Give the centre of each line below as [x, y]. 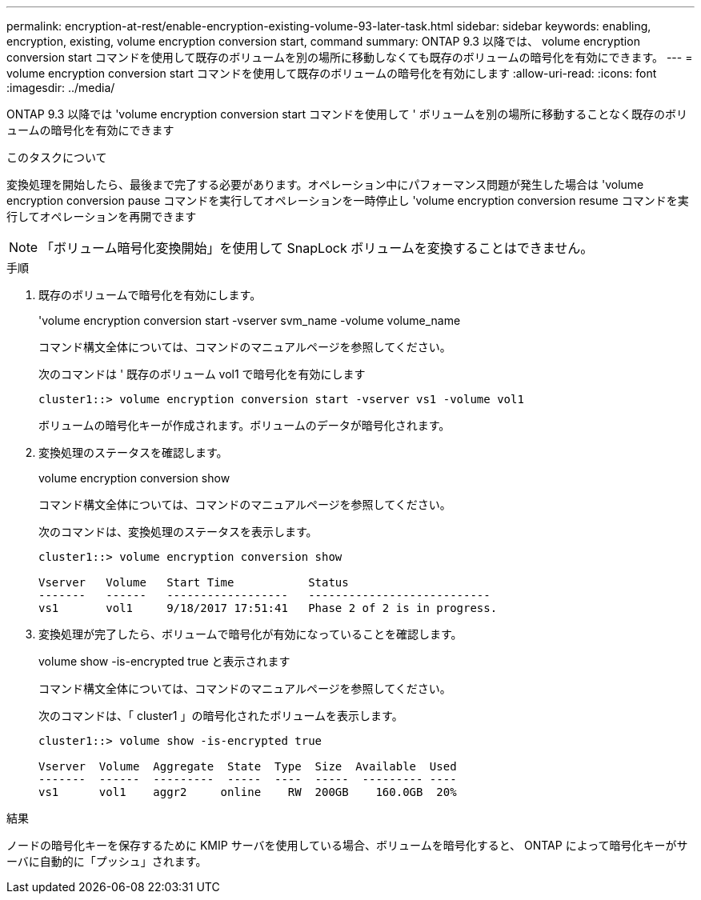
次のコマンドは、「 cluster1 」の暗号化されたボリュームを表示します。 [221, 716]
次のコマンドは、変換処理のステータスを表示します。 [178, 532]
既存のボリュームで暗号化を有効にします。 [150, 295]
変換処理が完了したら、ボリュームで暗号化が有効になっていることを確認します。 [250, 634]
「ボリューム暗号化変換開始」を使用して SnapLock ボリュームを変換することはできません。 [317, 248]
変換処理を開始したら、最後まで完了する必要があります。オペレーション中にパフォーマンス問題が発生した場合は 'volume [325, 184]
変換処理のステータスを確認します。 [133, 452]
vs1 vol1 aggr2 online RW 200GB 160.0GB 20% [248, 792]
